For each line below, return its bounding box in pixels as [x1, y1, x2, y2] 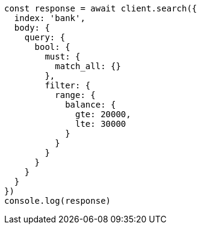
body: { [14, 23, 50, 32]
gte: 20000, [75, 109, 131, 119]
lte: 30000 [75, 119, 126, 129]
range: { [55, 90, 96, 100]
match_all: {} [55, 61, 121, 71]
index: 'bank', [14, 13, 85, 23]
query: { [24, 32, 66, 42]
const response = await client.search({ [4, 4, 197, 13]
